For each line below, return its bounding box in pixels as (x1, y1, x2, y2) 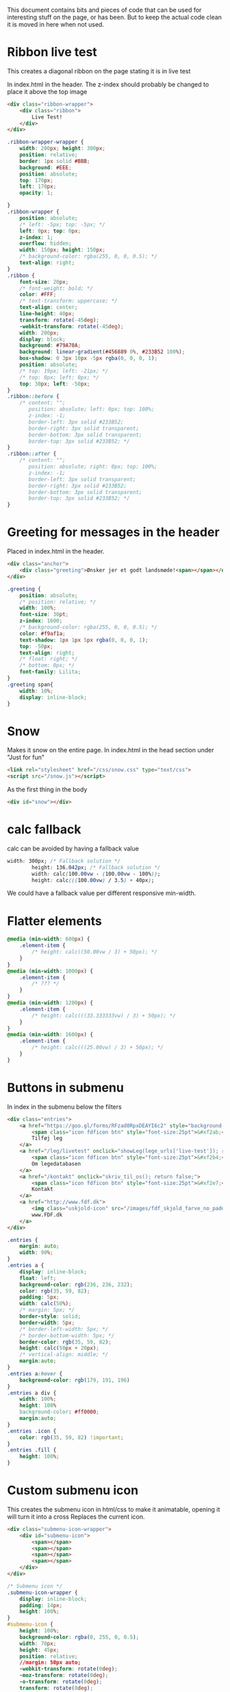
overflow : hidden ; (19, 240, 72, 247)
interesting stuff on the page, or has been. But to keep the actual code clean (7, 13, 222, 21)
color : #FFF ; (19, 291, 57, 298)
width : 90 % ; (19, 1249, 53, 1256)
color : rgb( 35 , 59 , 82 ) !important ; (19, 1434, 125, 1441)
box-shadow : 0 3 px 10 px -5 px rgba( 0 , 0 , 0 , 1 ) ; (19, 355, 158, 362)
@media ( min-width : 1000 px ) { (7, 968, 94, 974)
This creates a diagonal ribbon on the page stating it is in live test (7, 66, 191, 75)
